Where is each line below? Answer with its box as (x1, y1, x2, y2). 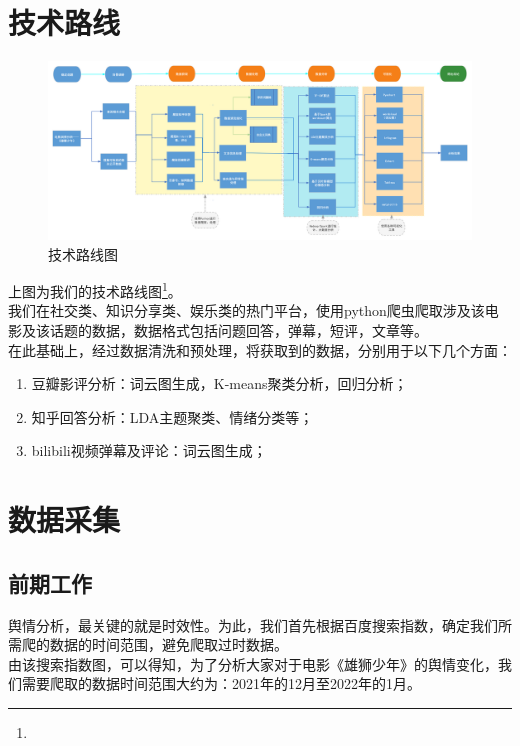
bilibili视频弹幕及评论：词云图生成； (31, 440, 267, 461)
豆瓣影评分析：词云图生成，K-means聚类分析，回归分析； (31, 373, 408, 394)
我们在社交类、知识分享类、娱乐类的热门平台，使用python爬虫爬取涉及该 (8, 300, 485, 321)
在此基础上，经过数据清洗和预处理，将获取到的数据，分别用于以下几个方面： (8, 339, 512, 360)
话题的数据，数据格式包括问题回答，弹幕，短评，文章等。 (49, 320, 428, 341)
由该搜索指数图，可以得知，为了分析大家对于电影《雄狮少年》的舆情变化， (8, 653, 498, 674)
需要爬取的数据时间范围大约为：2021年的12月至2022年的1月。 (21, 673, 421, 694)
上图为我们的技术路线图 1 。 (8, 278, 182, 301)
